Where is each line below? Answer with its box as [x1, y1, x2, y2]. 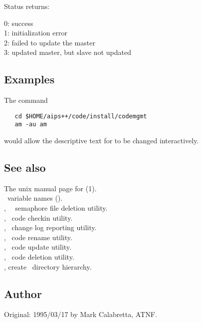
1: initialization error [4, 27, 67, 38]
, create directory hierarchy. [4, 261, 92, 272]
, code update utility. [4, 242, 71, 252]
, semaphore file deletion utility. [4, 203, 108, 213]
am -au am [14, 121, 47, 128]
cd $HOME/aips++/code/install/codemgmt [14, 112, 147, 120]
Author [4, 286, 42, 301]
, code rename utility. [4, 232, 72, 242]
